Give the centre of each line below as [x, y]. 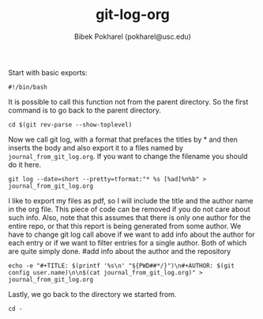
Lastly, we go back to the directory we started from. [92, 294]
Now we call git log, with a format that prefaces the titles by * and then [123, 139]
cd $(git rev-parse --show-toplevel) [70, 124]
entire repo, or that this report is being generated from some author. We [125, 226]
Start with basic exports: [48, 72]
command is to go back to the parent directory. [85, 110]
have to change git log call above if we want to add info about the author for [131, 234]
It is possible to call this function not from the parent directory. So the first [128, 101]
